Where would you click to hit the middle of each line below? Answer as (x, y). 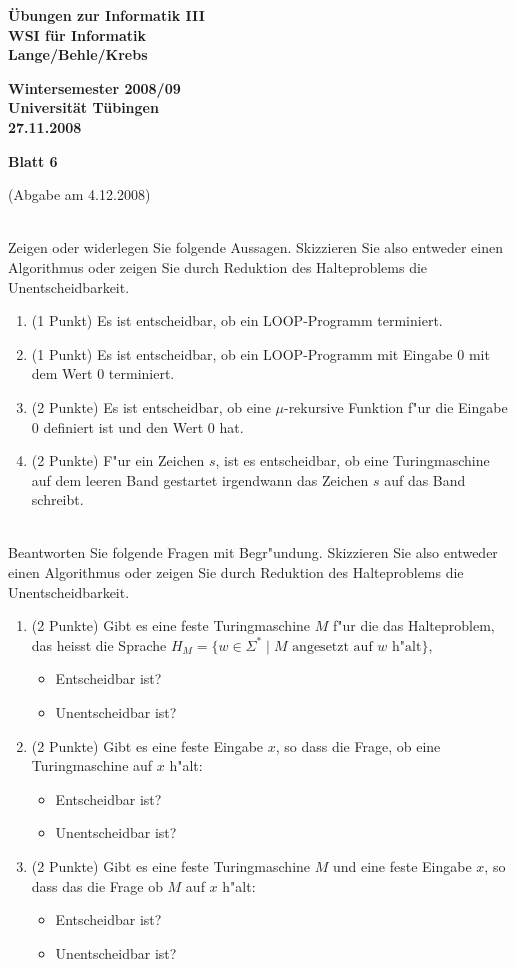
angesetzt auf (332, 646)
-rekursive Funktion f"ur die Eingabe (395, 406)
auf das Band (425, 479)
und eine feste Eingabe (402, 866)
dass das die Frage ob (97, 885)
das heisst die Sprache (99, 644)
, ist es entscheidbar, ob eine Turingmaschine (352, 460)
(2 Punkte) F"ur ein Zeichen (118, 460)
